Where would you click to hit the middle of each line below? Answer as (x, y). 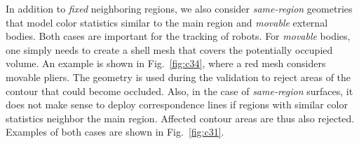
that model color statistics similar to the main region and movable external (167, 22)
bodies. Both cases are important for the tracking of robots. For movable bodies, (178, 36)
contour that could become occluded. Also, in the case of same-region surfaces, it (179, 91)
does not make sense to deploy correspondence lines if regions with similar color (177, 105)
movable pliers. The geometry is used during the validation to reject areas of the (178, 77)
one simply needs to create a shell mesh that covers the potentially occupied (169, 49)
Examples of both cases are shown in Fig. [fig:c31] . (115, 132)
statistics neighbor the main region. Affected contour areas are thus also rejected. (180, 118)
